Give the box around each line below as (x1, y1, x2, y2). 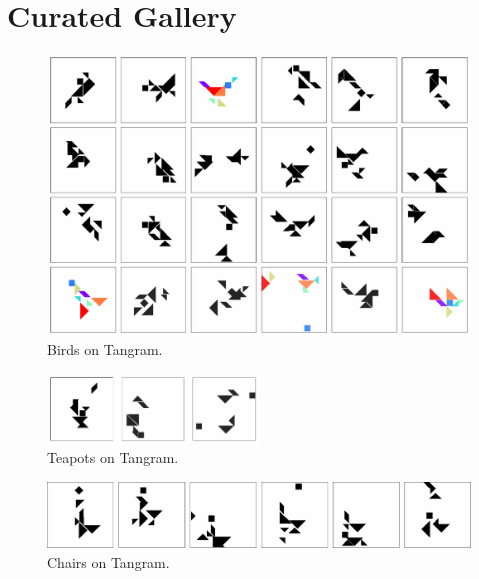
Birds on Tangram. (47, 339, 163, 360)
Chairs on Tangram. (47, 552, 170, 573)
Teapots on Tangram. (47, 447, 179, 468)
